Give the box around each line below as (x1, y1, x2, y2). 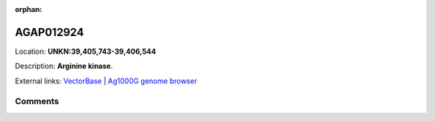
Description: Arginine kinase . (14, 61, 113, 71)
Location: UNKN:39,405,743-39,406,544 (14, 46, 156, 56)
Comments (14, 96, 60, 107)
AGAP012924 (14, 25, 85, 39)
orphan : (14, 5, 43, 14)
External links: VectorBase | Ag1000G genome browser (14, 76, 197, 86)
